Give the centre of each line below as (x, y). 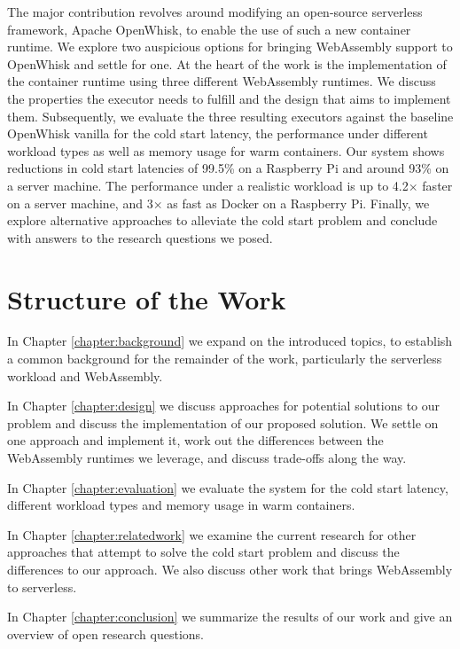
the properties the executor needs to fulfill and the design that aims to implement (229, 98)
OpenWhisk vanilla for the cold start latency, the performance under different (218, 133)
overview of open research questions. (105, 633)
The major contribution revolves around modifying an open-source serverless (215, 12)
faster (437, 185)
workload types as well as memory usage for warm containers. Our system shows (226, 150)
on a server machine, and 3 (80, 203)
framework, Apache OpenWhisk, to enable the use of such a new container (209, 29)
